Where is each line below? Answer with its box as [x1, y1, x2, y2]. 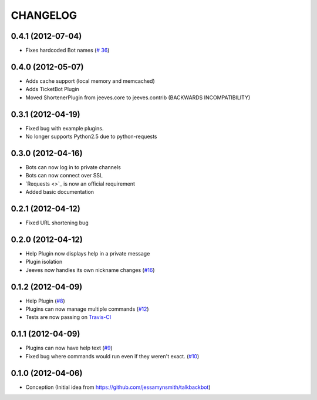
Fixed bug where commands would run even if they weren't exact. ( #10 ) [25, 352, 200, 359]
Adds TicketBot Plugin [25, 86, 79, 93]
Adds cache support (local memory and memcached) [25, 77, 155, 85]
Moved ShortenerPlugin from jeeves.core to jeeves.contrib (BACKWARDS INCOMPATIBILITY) [25, 94, 251, 101]
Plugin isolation [25, 258, 63, 265]
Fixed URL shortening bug [25, 219, 89, 226]
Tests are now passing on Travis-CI [25, 314, 112, 321]
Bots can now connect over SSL [25, 172, 103, 179]
